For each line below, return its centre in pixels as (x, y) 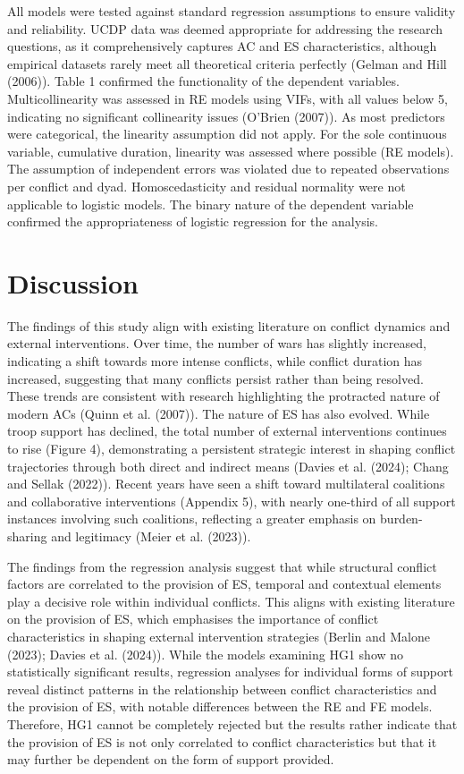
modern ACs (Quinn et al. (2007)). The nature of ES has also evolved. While (219, 413)
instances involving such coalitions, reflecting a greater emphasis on (192, 519)
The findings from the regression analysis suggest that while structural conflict (222, 566)
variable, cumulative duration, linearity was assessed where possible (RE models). (231, 151)
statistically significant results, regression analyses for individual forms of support (230, 672)
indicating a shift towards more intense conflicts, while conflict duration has (215, 361)
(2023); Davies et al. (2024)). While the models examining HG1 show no (206, 654)
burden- (401, 519)
